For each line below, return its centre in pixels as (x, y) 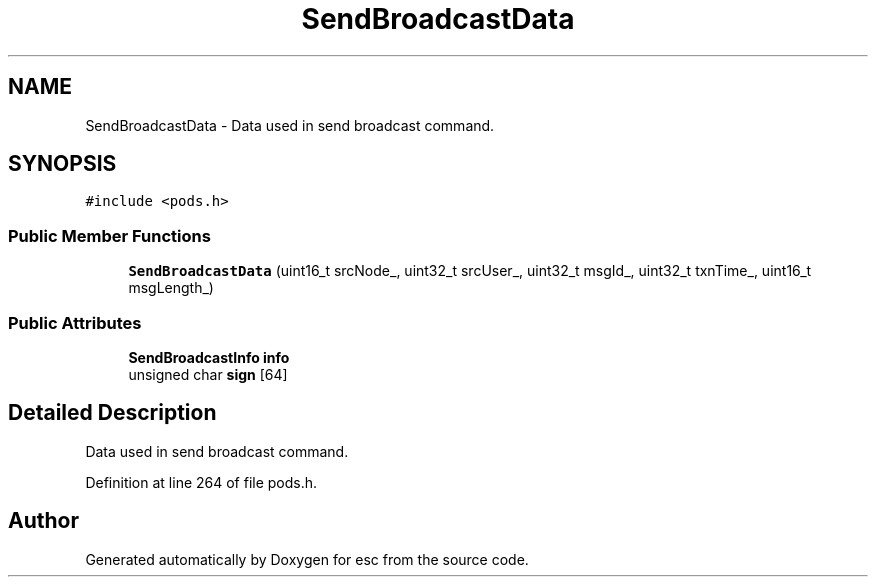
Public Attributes (75, 322)
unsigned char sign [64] (208, 374)
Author (43, 521)
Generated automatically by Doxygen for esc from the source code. (307, 559)
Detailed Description (112, 413)
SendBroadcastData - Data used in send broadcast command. (290, 125)
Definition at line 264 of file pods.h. (201, 482)
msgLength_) (171, 288)
